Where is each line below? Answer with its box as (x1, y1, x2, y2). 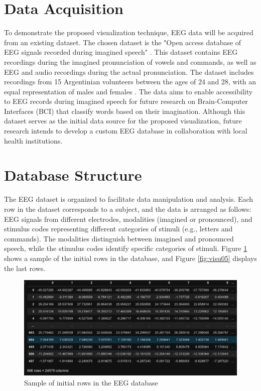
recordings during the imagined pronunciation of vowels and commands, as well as (4, 56, 256, 67)
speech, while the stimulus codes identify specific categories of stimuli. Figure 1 (4, 243, 247, 253)
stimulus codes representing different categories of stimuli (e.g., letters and (4, 223, 233, 234)
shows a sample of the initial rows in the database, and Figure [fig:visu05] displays (4, 252, 257, 263)
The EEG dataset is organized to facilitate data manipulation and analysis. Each (4, 194, 253, 204)
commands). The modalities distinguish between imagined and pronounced (4, 233, 234, 243)
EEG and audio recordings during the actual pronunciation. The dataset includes (4, 66, 254, 77)
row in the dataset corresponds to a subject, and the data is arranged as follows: (4, 203, 251, 214)
